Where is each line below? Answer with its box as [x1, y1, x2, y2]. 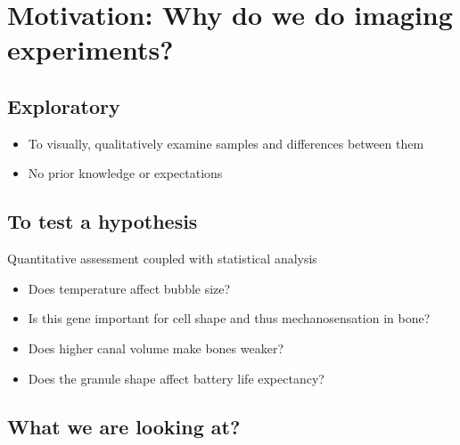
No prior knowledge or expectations [28, 164, 223, 182]
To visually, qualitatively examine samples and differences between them [28, 133, 424, 152]
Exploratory [7, 92, 120, 119]
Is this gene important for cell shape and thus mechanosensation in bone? [28, 309, 431, 328]
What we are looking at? [7, 412, 241, 440]
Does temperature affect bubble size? [28, 279, 231, 297]
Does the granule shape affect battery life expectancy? [28, 368, 324, 387]
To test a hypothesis [7, 207, 198, 235]
